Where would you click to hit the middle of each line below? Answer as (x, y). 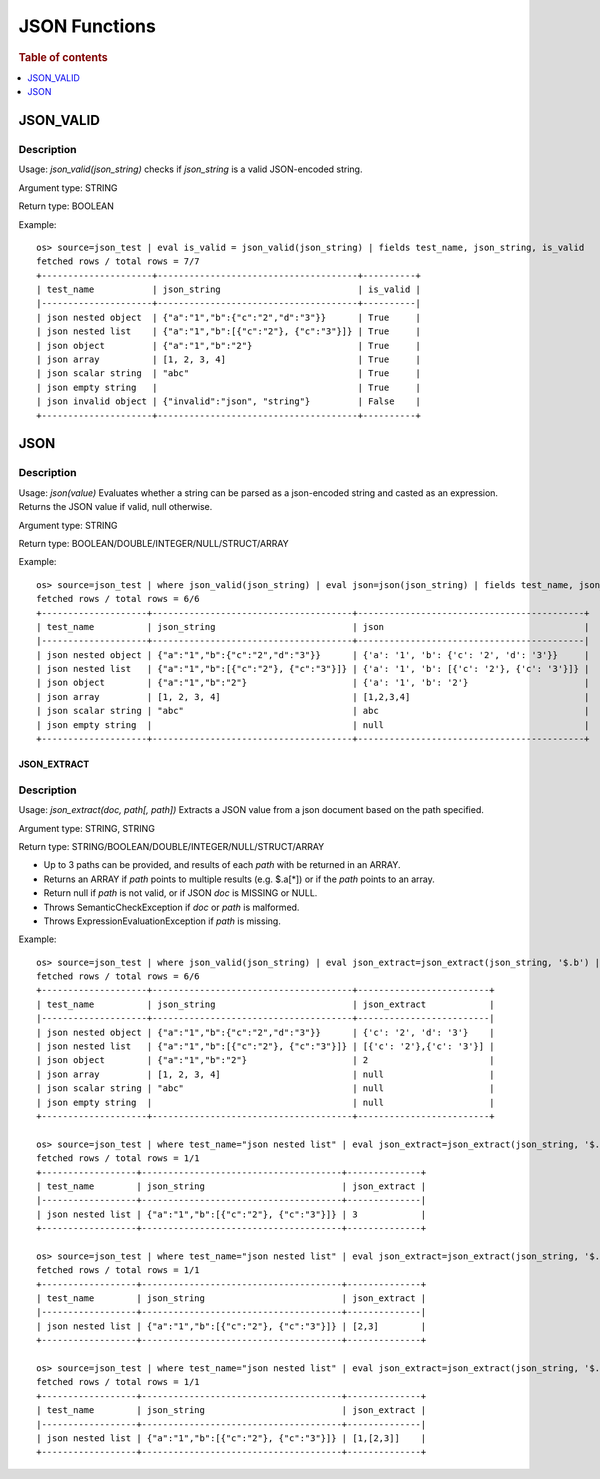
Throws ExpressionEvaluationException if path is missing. (162, 921)
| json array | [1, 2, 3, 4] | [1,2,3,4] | (313, 696)
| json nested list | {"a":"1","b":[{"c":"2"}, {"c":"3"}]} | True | (229, 331)
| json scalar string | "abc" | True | (229, 373)
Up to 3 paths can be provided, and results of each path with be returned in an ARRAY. (222, 865)
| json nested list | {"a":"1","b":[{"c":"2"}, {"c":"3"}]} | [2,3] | (231, 1326)
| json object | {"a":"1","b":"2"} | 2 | (265, 1060)
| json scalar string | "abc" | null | (265, 1088)
